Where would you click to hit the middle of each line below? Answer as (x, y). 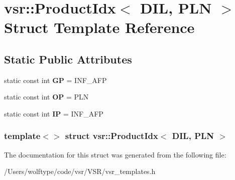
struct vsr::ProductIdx (111, 136)
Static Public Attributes (68, 59)
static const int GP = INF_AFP (55, 80)
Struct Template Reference (99, 27)
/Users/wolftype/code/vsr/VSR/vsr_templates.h (80, 171)
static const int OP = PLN (46, 97)
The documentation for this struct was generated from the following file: (115, 154)
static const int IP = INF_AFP (54, 113)
